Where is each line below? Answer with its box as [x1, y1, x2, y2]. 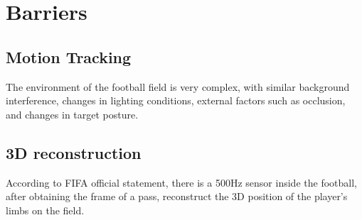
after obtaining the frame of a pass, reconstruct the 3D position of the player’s [6, 189, 348, 204]
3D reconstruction [6, 141, 142, 163]
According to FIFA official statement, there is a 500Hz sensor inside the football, [6, 175, 357, 189]
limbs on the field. [6, 202, 85, 217]
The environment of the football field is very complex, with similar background [6, 79, 350, 94]
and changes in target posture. [6, 106, 139, 121]
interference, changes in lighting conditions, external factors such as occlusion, [6, 93, 346, 108]
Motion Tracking [6, 45, 132, 67]
